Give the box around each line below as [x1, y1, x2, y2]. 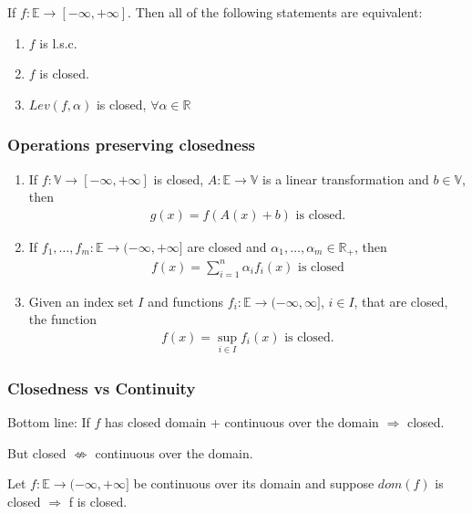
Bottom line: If [7, 413, 90, 432]
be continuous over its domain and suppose [133, 474, 375, 493]
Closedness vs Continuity [7, 376, 196, 399]
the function [28, 309, 97, 329]
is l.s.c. [39, 33, 77, 52]
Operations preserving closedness [7, 133, 256, 156]
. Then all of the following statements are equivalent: [128, 3, 423, 21]
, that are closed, [354, 291, 448, 310]
